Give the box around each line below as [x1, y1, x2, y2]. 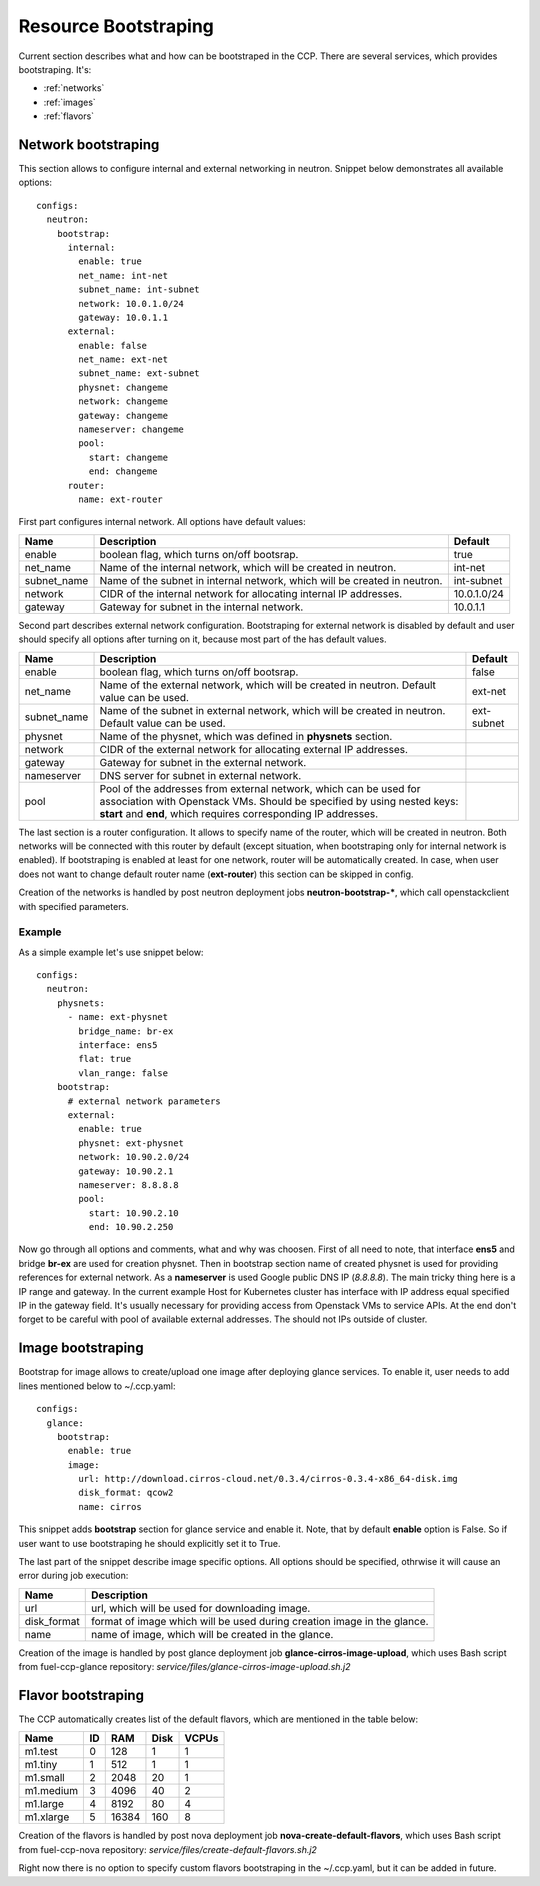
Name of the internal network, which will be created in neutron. [99, 560, 397, 574]
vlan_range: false [78, 1067, 169, 1079]
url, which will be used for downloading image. [90, 1601, 311, 1615]
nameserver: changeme [78, 424, 185, 435]
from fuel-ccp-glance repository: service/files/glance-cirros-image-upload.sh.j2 [18, 1661, 351, 1673]
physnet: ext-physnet [78, 1137, 185, 1149]
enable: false [78, 340, 148, 351]
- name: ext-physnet [67, 1011, 169, 1023]
